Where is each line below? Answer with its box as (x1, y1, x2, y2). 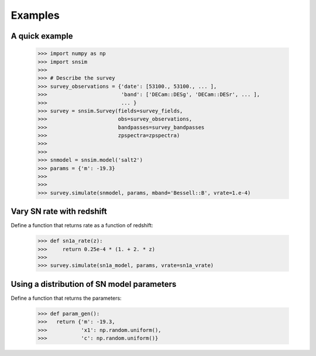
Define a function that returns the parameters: (11, 295, 122, 302)
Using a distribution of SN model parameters (11, 279, 177, 289)
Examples (11, 9, 60, 22)
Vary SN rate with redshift (11, 207, 108, 217)
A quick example (11, 31, 73, 41)
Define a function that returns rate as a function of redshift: (11, 222, 153, 229)
